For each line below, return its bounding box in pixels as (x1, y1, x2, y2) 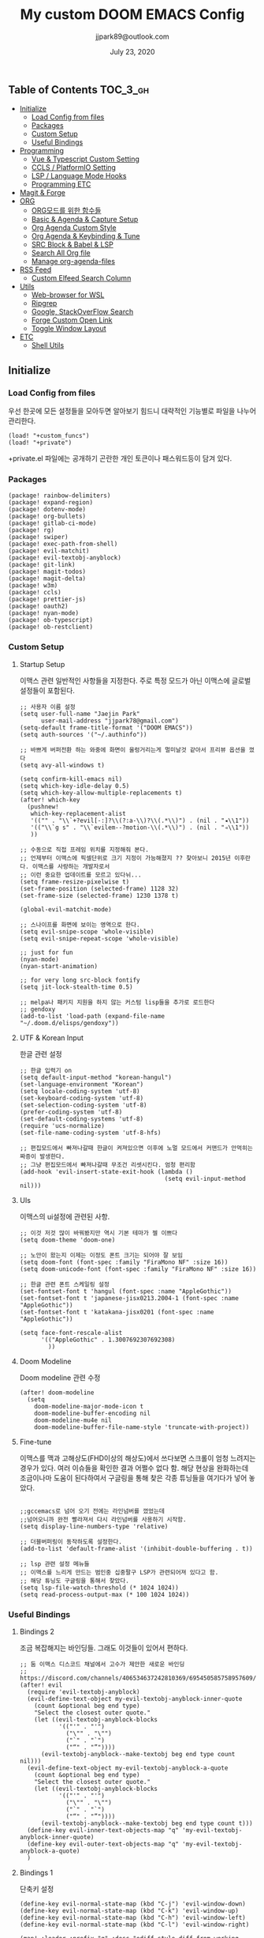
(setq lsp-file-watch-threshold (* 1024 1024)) (19, 1583, 179, 1592)
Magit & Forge (19, 188, 65, 198)
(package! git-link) (8, 561, 76, 569)
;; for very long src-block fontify (19, 976, 140, 984)
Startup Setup (19, 659, 65, 669)
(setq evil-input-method (164, 1174, 246, 1182)
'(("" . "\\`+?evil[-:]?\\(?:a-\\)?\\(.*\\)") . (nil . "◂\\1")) (30, 816, 250, 824)
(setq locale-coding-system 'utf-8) (19, 1087, 140, 1095)
